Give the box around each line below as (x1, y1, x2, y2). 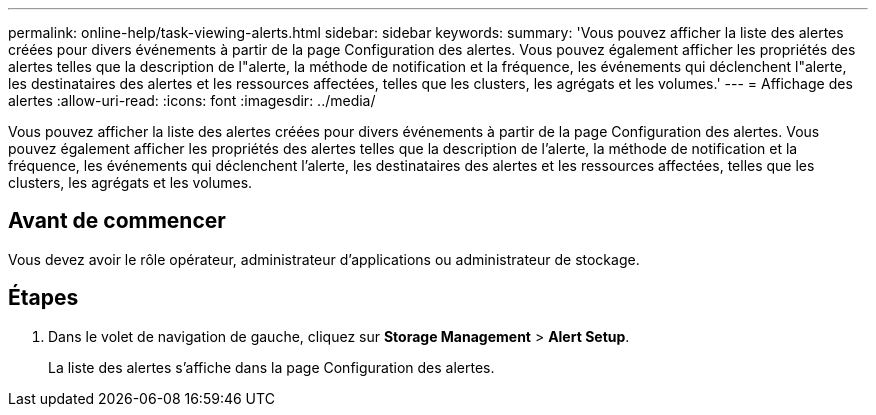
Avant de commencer (8, 208, 226, 234)
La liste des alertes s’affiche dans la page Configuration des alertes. (48, 358, 495, 376)
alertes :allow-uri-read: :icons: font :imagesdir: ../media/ (8, 92, 376, 109)
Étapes (8, 285, 79, 311)
